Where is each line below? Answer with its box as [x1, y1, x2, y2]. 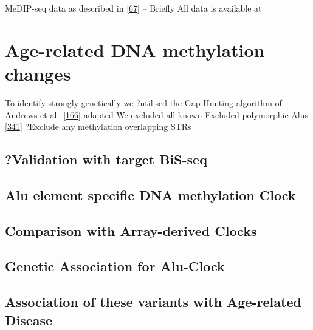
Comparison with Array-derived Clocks [5, 221, 257, 240]
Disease [5, 310, 53, 329]
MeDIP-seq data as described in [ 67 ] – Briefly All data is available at [5, 2, 262, 14]
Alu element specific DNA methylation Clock [5, 185, 296, 204]
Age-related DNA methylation [5, 37, 265, 62]
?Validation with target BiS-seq [5, 150, 207, 169]
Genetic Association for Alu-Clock [5, 257, 225, 275]
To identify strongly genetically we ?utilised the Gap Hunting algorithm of [5, 96, 282, 109]
